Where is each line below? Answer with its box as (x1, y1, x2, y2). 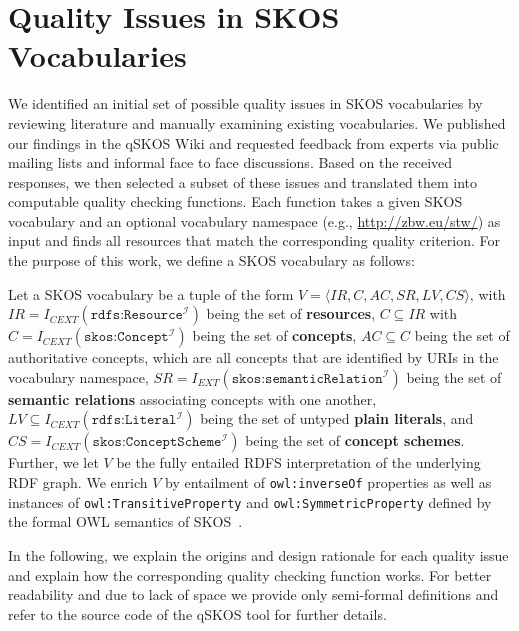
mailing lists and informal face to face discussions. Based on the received (8, 152, 453, 173)
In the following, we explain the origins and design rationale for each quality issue (8, 544, 509, 565)
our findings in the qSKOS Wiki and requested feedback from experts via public (8, 132, 499, 153)
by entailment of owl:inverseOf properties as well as (165, 472, 492, 493)
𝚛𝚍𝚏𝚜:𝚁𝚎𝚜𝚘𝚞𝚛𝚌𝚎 (90, 308, 183, 323)
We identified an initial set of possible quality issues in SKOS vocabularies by (8, 93, 483, 114)
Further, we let (8, 452, 99, 473)
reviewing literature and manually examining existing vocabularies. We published (8, 112, 506, 133)
